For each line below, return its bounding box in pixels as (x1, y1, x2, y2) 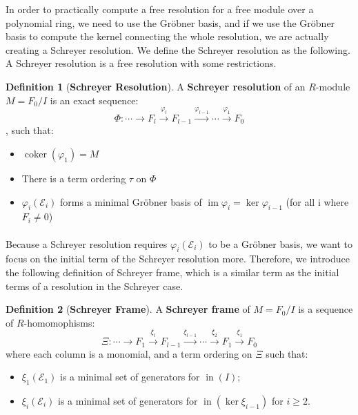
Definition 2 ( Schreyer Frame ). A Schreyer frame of (6, 302, 250, 316)
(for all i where (286, 194, 349, 209)
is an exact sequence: (50, 93, 139, 107)
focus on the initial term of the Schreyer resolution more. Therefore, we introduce (6, 251, 350, 266)
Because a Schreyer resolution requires (6, 236, 168, 251)
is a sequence (298, 302, 353, 316)
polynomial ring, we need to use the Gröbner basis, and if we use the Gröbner (6, 15, 335, 30)
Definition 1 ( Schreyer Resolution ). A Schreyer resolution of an (6, 79, 306, 93)
